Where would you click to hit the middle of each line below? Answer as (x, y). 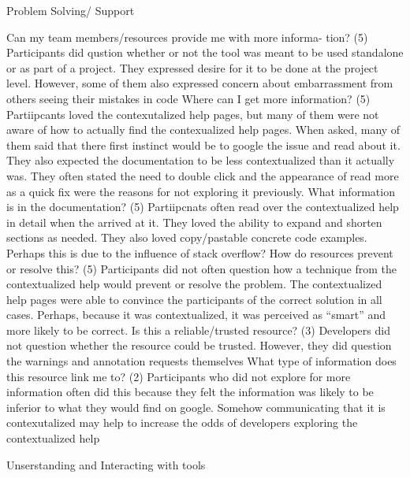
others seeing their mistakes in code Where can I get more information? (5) (188, 98)
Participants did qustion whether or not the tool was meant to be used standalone (205, 52)
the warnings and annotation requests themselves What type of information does (201, 361)
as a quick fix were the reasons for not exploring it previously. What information (201, 191)
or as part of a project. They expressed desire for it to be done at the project (192, 67)
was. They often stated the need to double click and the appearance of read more (203, 175)
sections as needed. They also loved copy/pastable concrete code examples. (187, 237)
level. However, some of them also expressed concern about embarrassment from (200, 83)
